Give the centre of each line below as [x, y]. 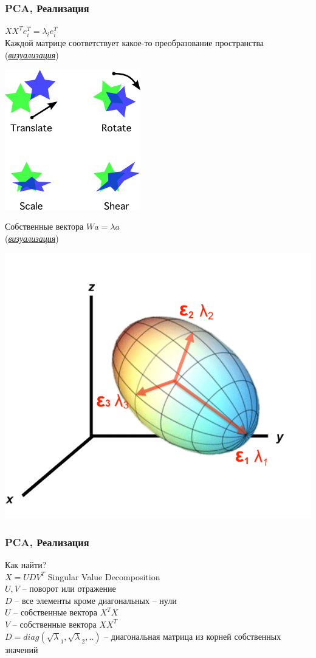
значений [22, 649]
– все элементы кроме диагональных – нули [96, 600]
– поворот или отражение [69, 588]
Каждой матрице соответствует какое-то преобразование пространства [135, 43]
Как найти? [26, 564]
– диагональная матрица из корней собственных [193, 636]
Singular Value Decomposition [104, 576]
